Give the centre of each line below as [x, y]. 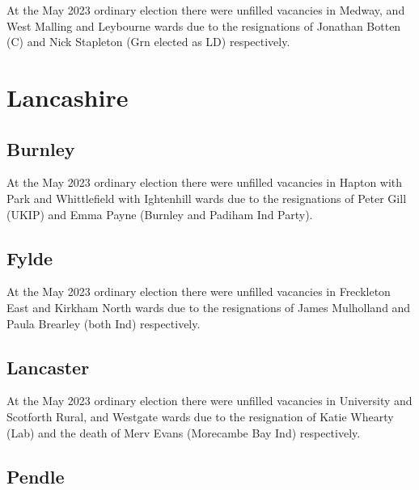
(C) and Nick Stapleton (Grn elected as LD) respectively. [148, 42]
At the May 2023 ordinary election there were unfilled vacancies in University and [209, 401]
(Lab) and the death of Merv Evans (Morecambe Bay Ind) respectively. [184, 432]
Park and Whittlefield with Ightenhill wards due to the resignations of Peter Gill [207, 198]
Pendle [36, 476]
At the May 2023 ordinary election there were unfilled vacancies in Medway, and [206, 10]
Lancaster [48, 367]
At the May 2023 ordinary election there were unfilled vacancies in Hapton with [205, 182]
